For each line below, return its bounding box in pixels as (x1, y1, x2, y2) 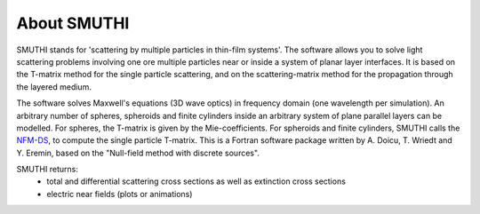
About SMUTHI (16, 13, 130, 33)
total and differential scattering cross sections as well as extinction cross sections (46, 176, 347, 186)
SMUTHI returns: (16, 164, 79, 175)
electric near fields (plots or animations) (46, 188, 193, 199)
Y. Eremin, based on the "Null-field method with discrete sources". (16, 147, 260, 158)
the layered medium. (16, 81, 92, 92)
